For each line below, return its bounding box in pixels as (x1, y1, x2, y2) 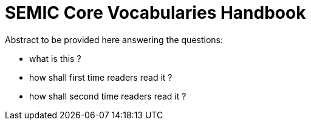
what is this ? (29, 53, 81, 64)
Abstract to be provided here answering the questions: (5, 34, 224, 45)
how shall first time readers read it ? (29, 72, 173, 83)
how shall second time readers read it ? (29, 90, 186, 101)
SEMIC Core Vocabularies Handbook (5, 2, 306, 23)
